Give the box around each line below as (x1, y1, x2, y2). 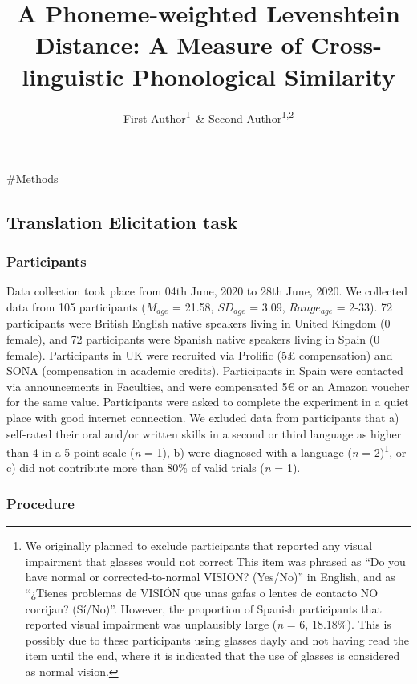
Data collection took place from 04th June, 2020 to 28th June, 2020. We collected (6, 283, 407, 299)
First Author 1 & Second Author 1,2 (123, 107, 294, 126)
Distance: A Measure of (35, 28, 302, 61)
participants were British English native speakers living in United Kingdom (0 (6, 315, 391, 332)
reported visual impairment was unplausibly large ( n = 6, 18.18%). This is (25, 616, 391, 633)
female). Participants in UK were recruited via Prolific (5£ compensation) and (6, 346, 393, 363)
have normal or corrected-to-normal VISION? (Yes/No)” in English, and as (25, 568, 395, 585)
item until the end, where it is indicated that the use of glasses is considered (25, 647, 400, 664)
